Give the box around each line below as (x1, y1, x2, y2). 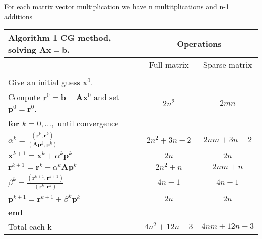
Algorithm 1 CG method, (8, 32, 111, 44)
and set (93, 91, 119, 103)
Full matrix (149, 59, 189, 71)
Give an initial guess (8, 76, 80, 88)
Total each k (8, 220, 52, 232)
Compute (8, 91, 41, 103)
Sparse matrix (203, 59, 252, 71)
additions (4, 11, 33, 21)
